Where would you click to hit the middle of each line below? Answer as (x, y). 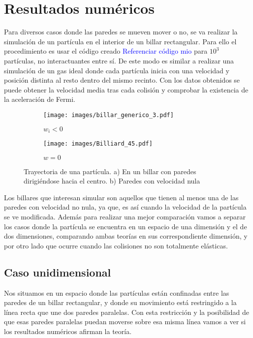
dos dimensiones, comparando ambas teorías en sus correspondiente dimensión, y (126, 236)
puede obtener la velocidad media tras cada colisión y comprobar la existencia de (126, 89)
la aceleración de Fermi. (40, 99)
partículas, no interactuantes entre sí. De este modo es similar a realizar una (119, 60)
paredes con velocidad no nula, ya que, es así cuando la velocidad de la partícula (125, 207)
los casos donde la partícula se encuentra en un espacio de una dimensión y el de (126, 226)
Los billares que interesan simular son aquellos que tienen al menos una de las (121, 197)
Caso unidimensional (58, 272)
